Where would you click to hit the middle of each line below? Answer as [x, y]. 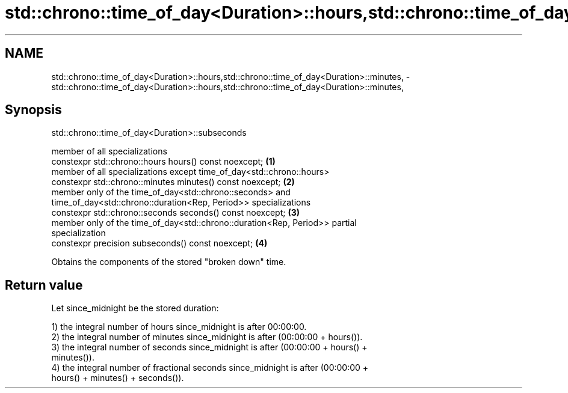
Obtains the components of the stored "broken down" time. [169, 262]
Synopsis [33, 110]
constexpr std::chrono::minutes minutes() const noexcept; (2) [173, 182]
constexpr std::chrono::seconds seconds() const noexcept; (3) [175, 213]
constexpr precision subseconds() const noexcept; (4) [159, 243]
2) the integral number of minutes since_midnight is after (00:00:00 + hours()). [207, 337]
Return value [44, 285]
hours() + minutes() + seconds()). [118, 378]
